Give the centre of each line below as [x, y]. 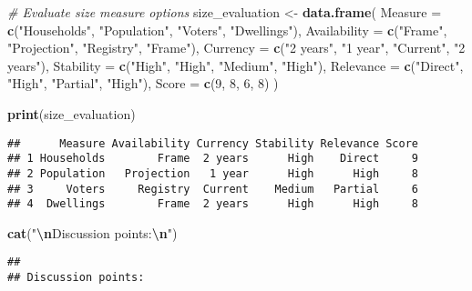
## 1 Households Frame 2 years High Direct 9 [213, 159]
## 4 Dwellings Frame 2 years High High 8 [213, 204]
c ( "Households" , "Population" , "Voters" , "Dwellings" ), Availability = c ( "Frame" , [227, 30]
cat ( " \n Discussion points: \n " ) [92, 232]
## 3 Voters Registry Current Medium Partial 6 [213, 189]
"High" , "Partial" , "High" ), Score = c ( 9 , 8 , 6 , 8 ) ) [143, 83]
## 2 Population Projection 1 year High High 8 [213, 173]
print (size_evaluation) [72, 113]
